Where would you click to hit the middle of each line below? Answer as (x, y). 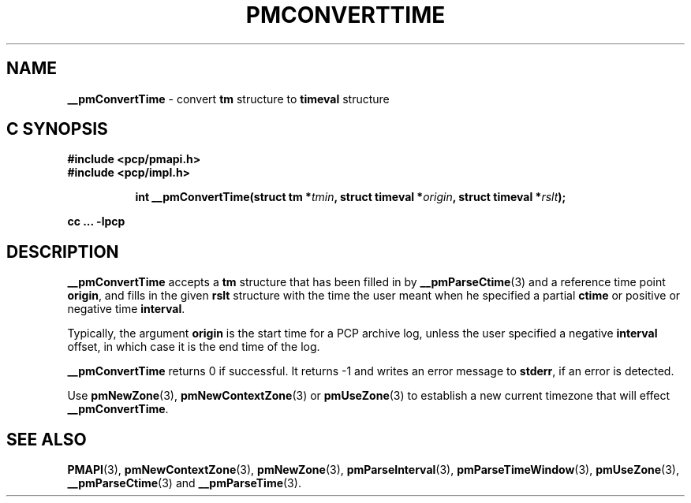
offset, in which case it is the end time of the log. (194, 347)
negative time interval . (126, 309)
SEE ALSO (47, 439)
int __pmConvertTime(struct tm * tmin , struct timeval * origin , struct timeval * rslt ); (351, 197)
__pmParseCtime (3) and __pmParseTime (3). (184, 483)
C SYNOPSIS (57, 129)
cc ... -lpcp (96, 222)
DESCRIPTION (63, 251)
